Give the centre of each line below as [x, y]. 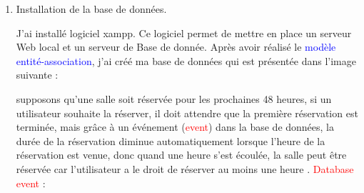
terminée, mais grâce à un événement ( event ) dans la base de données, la [175, 127]
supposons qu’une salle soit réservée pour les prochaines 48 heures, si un [174, 98]
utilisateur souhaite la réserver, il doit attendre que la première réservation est [187, 113]
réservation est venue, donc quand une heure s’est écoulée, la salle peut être [181, 155]
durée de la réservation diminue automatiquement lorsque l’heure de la [171, 140]
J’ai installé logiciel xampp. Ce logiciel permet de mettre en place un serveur [184, 33]
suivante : [37, 75]
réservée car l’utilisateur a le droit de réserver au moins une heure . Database [185, 168]
